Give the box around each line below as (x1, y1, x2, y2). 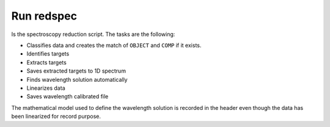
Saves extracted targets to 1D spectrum (26, 67, 127, 74)
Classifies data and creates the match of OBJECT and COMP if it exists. (26, 42, 202, 49)
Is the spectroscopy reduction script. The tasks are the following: (11, 31, 175, 38)
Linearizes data (26, 84, 65, 92)
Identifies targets (26, 50, 70, 57)
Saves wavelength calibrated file (26, 93, 109, 100)
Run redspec (11, 9, 78, 23)
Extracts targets (26, 59, 67, 66)
